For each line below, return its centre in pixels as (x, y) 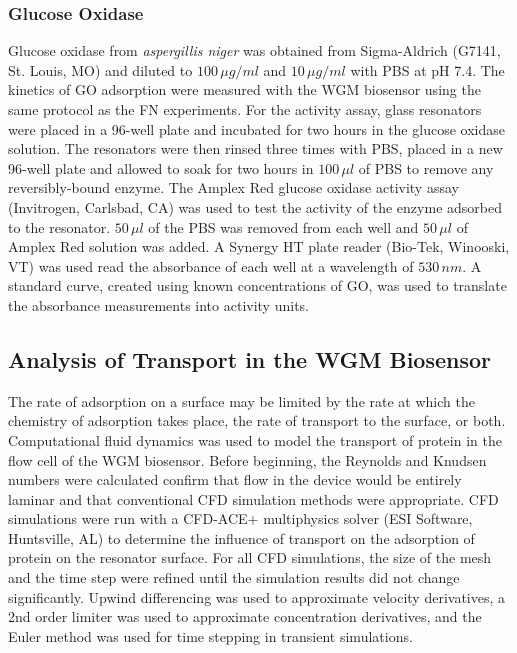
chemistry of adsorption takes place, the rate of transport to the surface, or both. (257, 420)
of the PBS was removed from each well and (283, 226)
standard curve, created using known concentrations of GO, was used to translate (257, 285)
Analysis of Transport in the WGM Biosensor (249, 358)
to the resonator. (59, 226)
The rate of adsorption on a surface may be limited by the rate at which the (241, 400)
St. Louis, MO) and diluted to (100, 69)
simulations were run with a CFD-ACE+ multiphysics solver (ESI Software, (240, 518)
